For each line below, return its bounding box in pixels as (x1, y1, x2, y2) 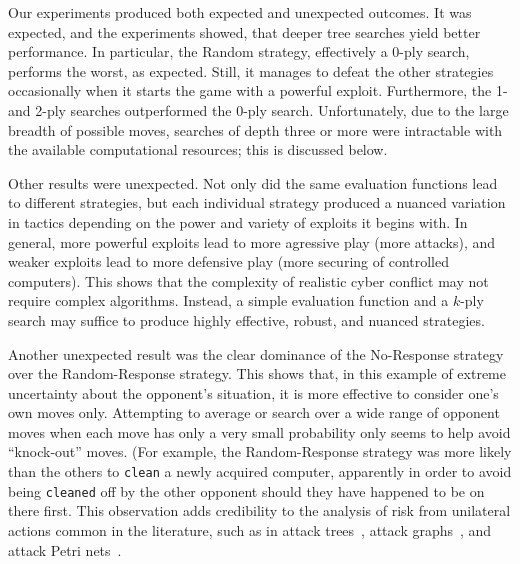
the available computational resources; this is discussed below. (8, 139, 388, 160)
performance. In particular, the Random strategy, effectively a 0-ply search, (8, 41, 470, 62)
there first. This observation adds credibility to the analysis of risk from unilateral (8, 500, 511, 521)
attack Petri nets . (8, 539, 122, 560)
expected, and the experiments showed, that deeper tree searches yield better (8, 21, 481, 42)
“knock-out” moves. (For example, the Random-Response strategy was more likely (8, 441, 512, 462)
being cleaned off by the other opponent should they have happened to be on (8, 480, 485, 501)
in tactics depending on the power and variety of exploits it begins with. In (8, 211, 468, 232)
